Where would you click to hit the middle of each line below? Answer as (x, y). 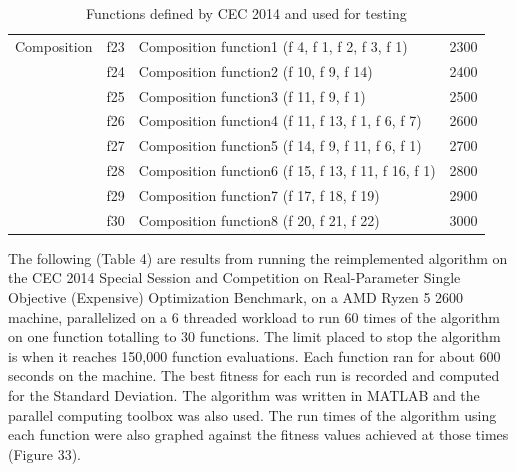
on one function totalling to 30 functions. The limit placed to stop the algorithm (254, 336)
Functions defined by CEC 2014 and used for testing (246, 13)
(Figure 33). (44, 453)
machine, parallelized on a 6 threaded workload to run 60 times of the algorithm (254, 316)
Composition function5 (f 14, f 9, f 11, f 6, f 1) (280, 145)
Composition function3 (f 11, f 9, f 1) (252, 95)
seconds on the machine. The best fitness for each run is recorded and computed (254, 375)
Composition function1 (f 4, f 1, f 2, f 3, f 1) (273, 45)
